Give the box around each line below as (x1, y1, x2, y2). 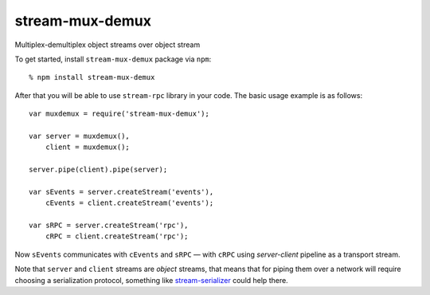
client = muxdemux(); (45, 143, 131, 151)
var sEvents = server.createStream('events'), (29, 187, 214, 196)
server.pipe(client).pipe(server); (29, 165, 168, 175)
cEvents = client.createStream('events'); (45, 199, 214, 207)
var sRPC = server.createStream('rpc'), (29, 221, 189, 230)
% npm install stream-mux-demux (29, 73, 155, 82)
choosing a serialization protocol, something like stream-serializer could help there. (14, 275, 288, 285)
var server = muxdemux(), (29, 132, 131, 140)
